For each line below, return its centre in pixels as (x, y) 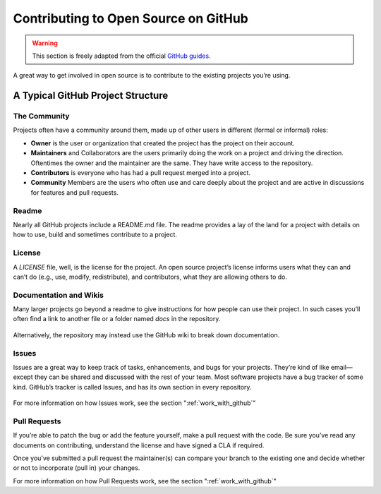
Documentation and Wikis (58, 295)
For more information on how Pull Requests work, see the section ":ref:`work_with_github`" (145, 481)
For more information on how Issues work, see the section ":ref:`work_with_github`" (134, 403)
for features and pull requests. (75, 192)
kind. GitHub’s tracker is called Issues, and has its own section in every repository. (132, 387)
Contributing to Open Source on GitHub (131, 18)
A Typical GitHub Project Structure (91, 96)
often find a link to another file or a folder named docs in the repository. (117, 319)
